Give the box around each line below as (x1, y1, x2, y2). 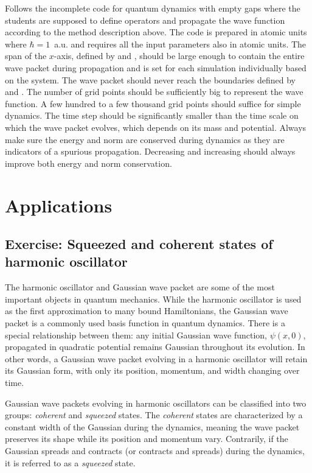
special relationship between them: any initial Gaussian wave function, (5, 328, 267, 341)
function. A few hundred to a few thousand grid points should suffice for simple (5, 97, 301, 110)
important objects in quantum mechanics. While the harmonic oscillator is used (5, 292, 302, 305)
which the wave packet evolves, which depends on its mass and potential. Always (5, 121, 307, 133)
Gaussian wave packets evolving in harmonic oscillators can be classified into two (5, 396, 307, 409)
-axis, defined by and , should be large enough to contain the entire (54, 49, 305, 62)
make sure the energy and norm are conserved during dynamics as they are (5, 133, 285, 145)
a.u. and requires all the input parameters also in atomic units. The (54, 37, 307, 50)
